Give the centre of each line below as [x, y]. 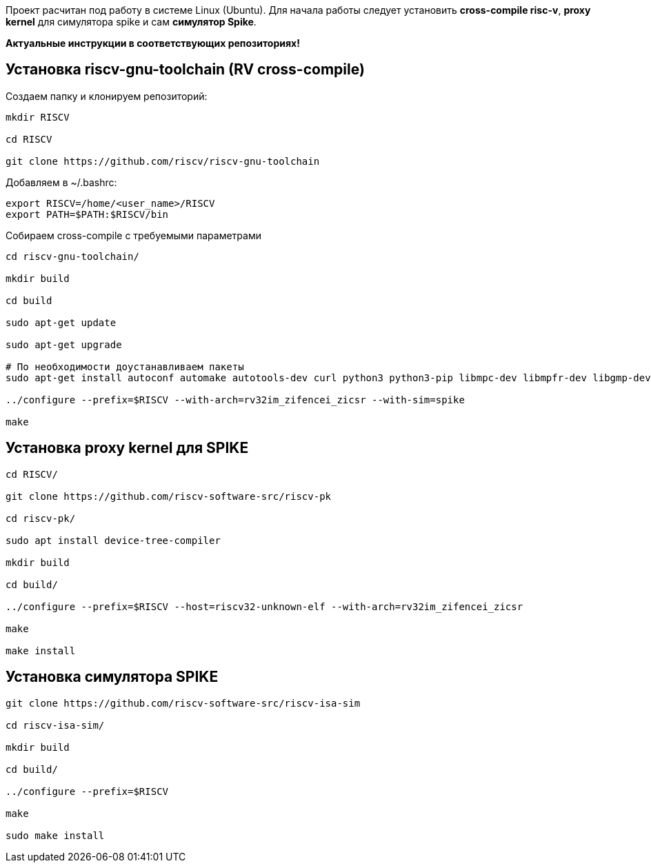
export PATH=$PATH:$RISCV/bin [87, 214]
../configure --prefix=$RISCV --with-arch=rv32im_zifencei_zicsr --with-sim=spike [235, 400]
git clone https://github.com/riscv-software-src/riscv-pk [169, 496]
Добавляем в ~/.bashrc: [61, 182]
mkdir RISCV [38, 117]
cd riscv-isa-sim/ [55, 725]
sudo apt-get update [61, 322]
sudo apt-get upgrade [64, 344]
